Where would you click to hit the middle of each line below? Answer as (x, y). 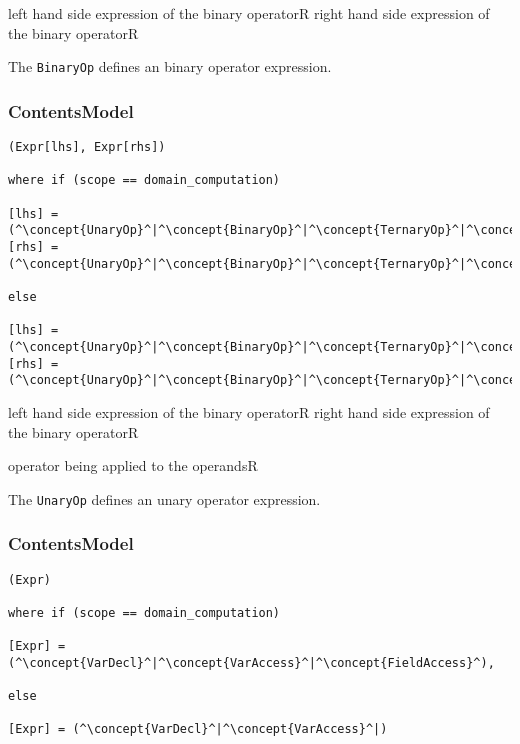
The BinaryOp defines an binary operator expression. (170, 66)
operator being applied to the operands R (133, 465)
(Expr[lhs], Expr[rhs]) (87, 147)
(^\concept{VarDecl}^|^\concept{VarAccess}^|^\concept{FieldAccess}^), (251, 662)
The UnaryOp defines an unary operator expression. (164, 498)
